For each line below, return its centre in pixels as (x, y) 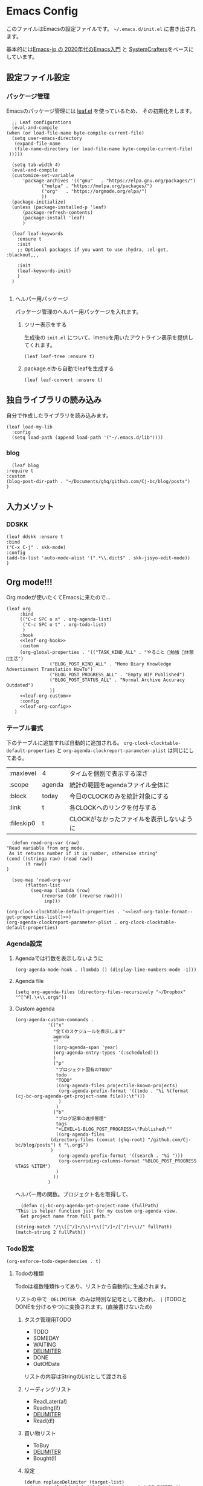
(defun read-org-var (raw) (46, 843)
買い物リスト (40, 1433)
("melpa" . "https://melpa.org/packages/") (97, 186)
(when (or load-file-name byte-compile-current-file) (76, 133)
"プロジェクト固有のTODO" (84, 1070)
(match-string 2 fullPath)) (50, 1232)
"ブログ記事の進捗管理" (81, 1118)
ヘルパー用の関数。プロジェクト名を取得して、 (73, 1194)
